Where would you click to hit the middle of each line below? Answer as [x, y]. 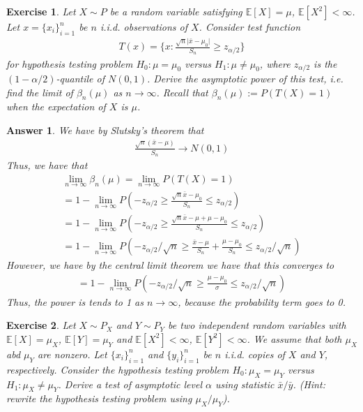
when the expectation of [56, 106]
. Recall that [182, 92]
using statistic [245, 384]
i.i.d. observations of [144, 27]
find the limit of [40, 92]
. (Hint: [309, 384]
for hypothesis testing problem [70, 63]
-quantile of [80, 78]
